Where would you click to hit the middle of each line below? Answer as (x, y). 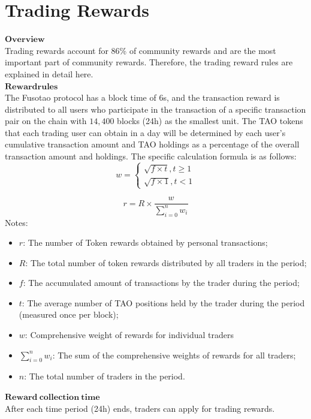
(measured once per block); (69, 314)
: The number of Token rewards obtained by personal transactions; (145, 242)
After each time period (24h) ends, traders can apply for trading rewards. (140, 408)
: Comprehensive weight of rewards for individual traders (129, 335)
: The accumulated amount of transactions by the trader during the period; (161, 283)
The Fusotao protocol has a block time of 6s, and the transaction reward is (142, 97)
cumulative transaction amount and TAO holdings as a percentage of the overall (152, 144)
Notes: (16, 222)
